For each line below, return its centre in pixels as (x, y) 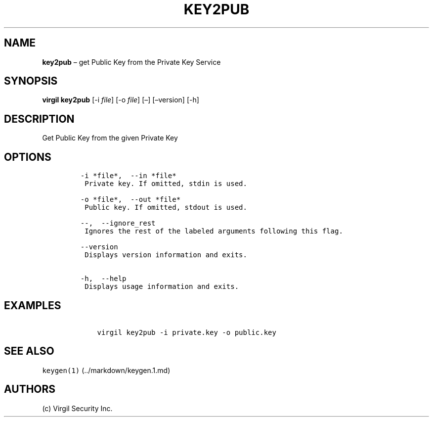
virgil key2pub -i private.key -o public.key (187, 332)
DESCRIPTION (39, 119)
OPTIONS (28, 157)
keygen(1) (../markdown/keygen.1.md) (106, 370)
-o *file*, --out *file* (130, 200)
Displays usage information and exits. (162, 287)
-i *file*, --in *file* (128, 176)
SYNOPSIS (31, 81)
